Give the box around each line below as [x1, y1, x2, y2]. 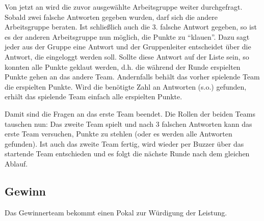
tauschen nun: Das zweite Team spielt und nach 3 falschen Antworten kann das [5, 118, 252, 129]
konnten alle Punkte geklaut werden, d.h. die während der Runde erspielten [5, 61, 241, 72]
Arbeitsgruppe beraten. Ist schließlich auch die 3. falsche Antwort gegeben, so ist [5, 21, 257, 32]
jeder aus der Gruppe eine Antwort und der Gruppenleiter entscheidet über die [5, 41, 251, 52]
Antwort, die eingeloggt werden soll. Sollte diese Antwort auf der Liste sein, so [5, 51, 249, 62]
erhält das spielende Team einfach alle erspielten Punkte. [5, 91, 182, 102]
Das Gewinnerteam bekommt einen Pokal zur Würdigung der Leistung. [5, 207, 227, 217]
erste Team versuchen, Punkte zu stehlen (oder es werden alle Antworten [5, 128, 232, 139]
